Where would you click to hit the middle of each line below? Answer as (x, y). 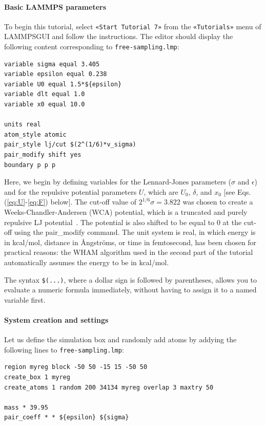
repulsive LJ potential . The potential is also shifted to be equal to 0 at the (123, 222)
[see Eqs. (237, 191)
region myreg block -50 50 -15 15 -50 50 (76, 367)
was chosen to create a (218, 202)
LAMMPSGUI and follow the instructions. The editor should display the (119, 36)
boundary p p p (30, 165)
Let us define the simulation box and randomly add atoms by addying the (120, 339)
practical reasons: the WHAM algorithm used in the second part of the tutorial (129, 252)
